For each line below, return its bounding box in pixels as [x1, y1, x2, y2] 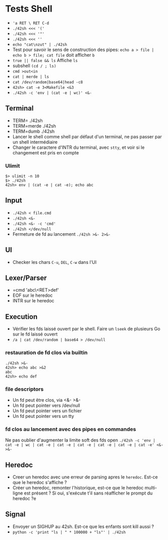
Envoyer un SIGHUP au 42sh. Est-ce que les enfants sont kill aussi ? [12, 523, 154, 529]
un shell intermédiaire [12, 139, 58, 145]
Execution [5, 312, 38, 321]
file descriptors [5, 386, 44, 393]
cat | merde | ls [12, 74, 49, 79]
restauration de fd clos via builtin [5, 349, 88, 356]
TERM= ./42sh [12, 117, 43, 124]
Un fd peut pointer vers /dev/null [12, 402, 80, 408]
